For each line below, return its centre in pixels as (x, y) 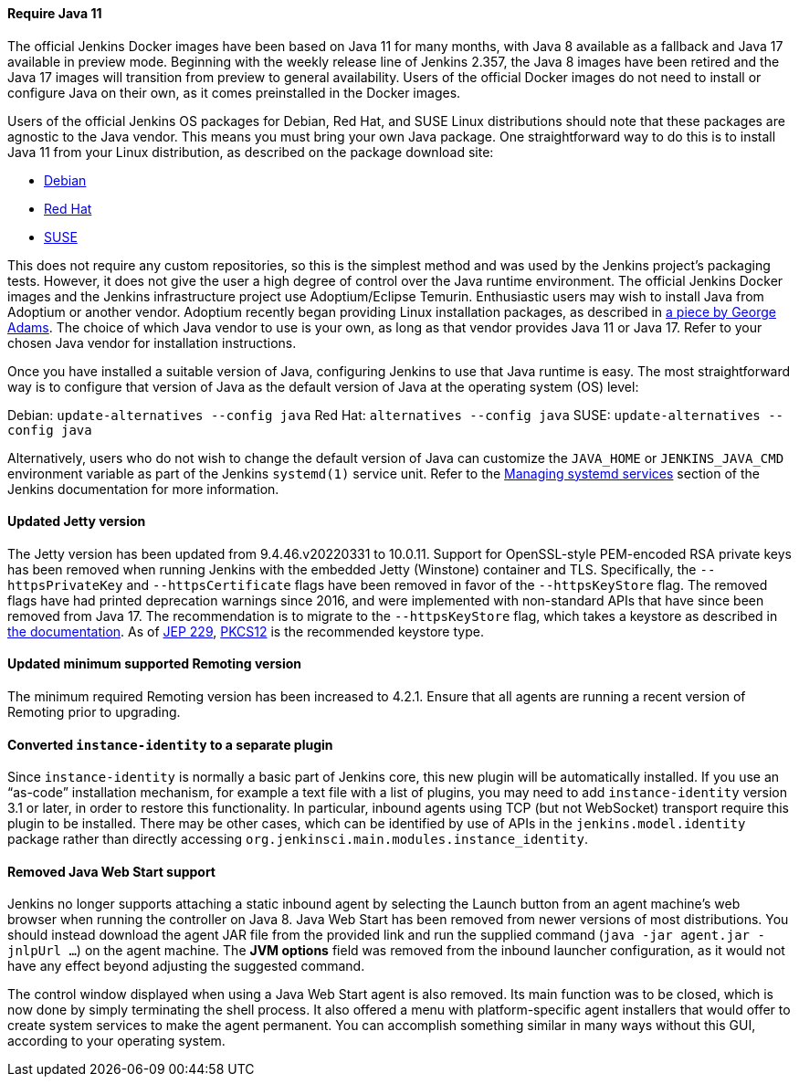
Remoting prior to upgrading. (94, 712)
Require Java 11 (55, 13)
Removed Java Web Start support (111, 871)
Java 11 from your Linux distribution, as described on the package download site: (251, 152)
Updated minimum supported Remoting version (155, 664)
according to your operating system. (116, 1041)
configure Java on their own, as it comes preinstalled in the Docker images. (234, 92)
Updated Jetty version (77, 521)
